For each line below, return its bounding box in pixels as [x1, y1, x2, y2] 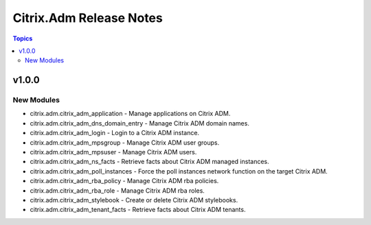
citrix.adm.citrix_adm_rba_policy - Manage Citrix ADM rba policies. [30, 177, 219, 185]
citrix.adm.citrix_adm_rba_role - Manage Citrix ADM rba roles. [30, 186, 205, 195]
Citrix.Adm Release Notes [12, 10, 163, 25]
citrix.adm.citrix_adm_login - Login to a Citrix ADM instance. [30, 129, 199, 137]
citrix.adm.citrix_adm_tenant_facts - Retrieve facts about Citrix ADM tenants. [30, 206, 246, 214]
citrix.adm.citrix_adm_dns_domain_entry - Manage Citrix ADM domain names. [30, 119, 250, 127]
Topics [12, 34, 33, 43]
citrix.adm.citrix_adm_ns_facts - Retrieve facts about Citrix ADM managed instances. [30, 158, 269, 166]
